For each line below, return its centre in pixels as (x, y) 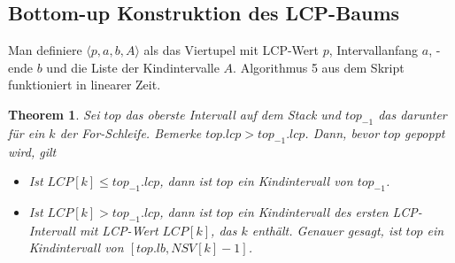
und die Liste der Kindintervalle (133, 67)
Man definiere (45, 50)
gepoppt (425, 132)
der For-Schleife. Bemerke (131, 132)
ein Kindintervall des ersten (313, 211)
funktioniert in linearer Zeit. (85, 85)
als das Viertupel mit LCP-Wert (231, 50)
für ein (27, 132)
